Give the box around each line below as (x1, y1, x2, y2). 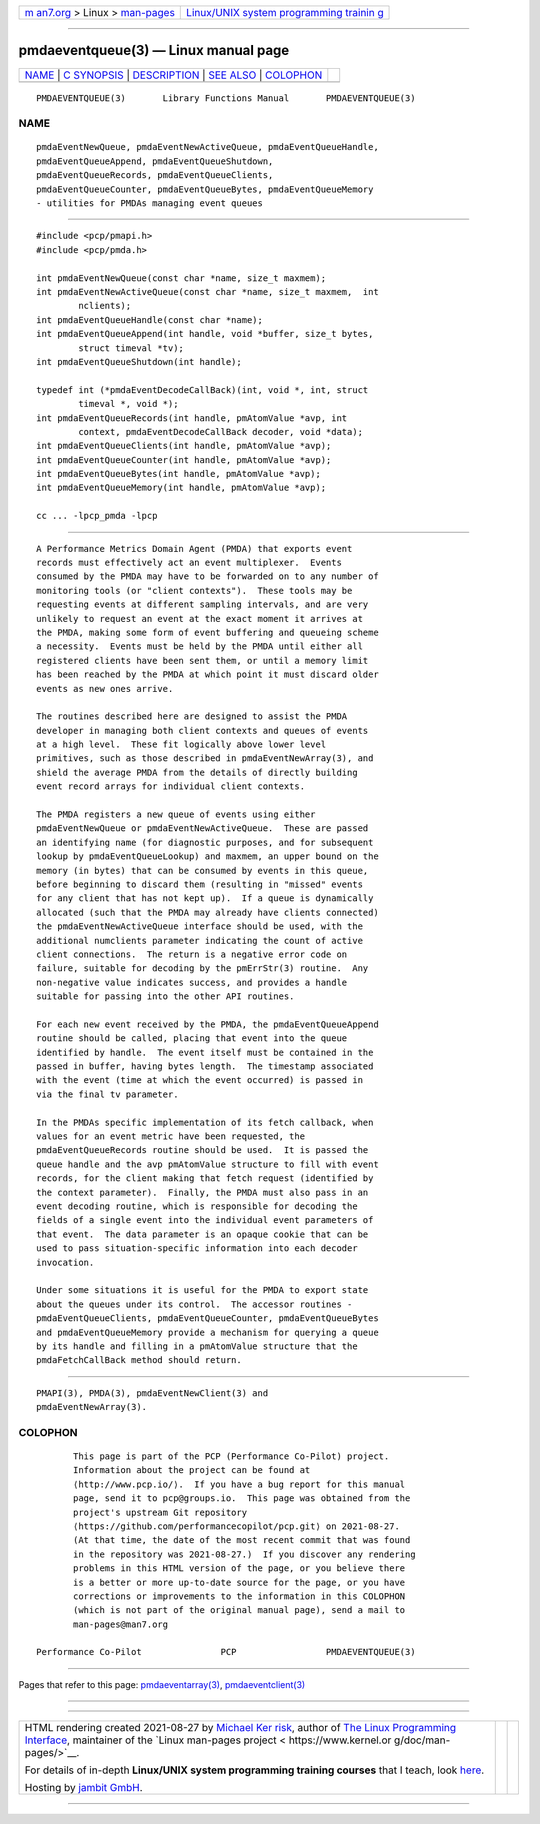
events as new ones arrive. (36, 683, 174, 694)
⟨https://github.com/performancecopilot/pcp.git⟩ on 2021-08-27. (73, 1520, 400, 1532)
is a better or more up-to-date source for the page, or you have (73, 1576, 406, 1588)
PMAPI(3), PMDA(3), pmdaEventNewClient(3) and (36, 1387, 269, 1399)
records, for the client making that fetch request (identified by (36, 1173, 374, 1184)
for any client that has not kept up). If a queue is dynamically (36, 893, 374, 904)
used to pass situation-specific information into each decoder (36, 1243, 359, 1254)
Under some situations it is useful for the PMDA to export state (36, 1285, 369, 1296)
